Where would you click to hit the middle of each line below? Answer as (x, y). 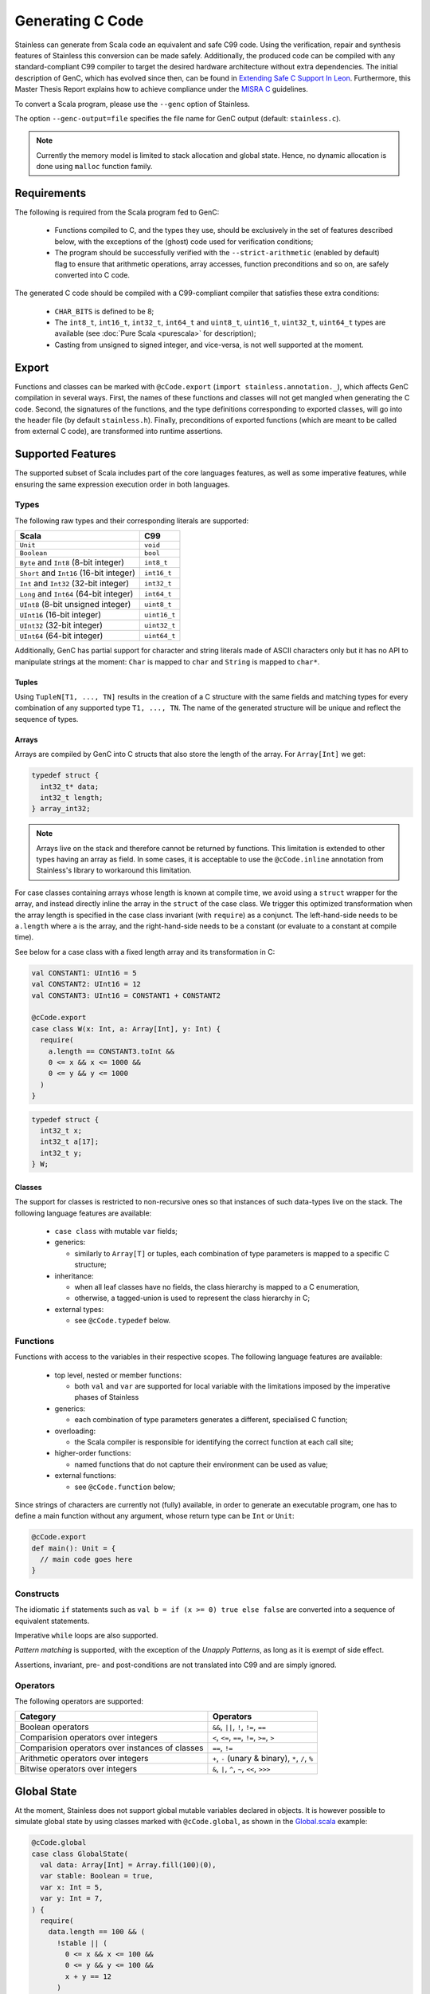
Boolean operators (54, 1727)
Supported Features (66, 454)
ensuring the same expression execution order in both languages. (122, 484)
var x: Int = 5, (72, 1887)
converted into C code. (92, 274)
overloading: (75, 1431)
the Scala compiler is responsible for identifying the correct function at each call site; (214, 1442)
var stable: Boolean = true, (97, 1876)
